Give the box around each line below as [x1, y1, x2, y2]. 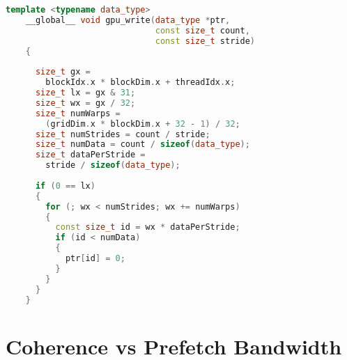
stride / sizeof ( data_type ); [45, 160, 180, 171]
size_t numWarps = [35, 108, 121, 118]
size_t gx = [35, 67, 91, 77]
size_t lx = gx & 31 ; [35, 88, 136, 97]
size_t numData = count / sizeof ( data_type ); [35, 139, 250, 150]
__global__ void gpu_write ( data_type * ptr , [25, 15, 231, 25]
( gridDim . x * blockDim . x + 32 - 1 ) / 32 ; [45, 118, 240, 129]
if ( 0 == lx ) [35, 180, 95, 191]
